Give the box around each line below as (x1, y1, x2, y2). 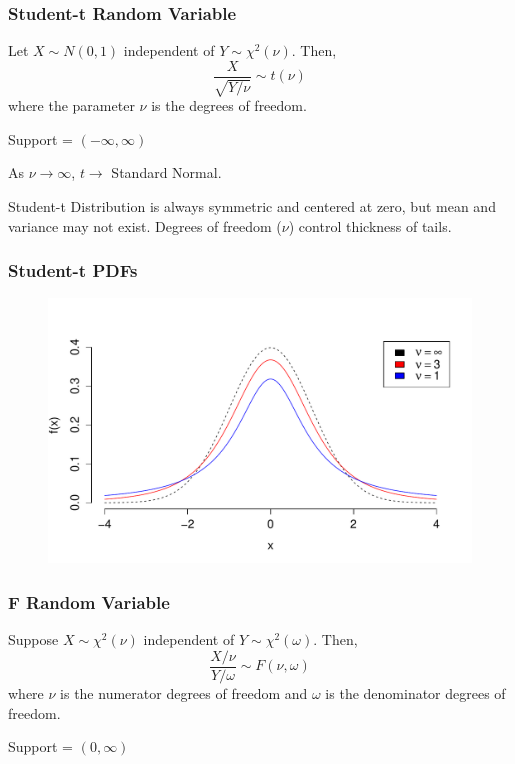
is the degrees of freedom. (151, 95, 307, 116)
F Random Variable (8, 589, 170, 614)
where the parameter (8, 95, 135, 116)
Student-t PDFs (8, 258, 138, 283)
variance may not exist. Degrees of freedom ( (8, 215, 282, 236)
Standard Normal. (111, 162, 222, 183)
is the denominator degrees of (325, 682, 506, 703)
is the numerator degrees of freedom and (60, 682, 308, 703)
